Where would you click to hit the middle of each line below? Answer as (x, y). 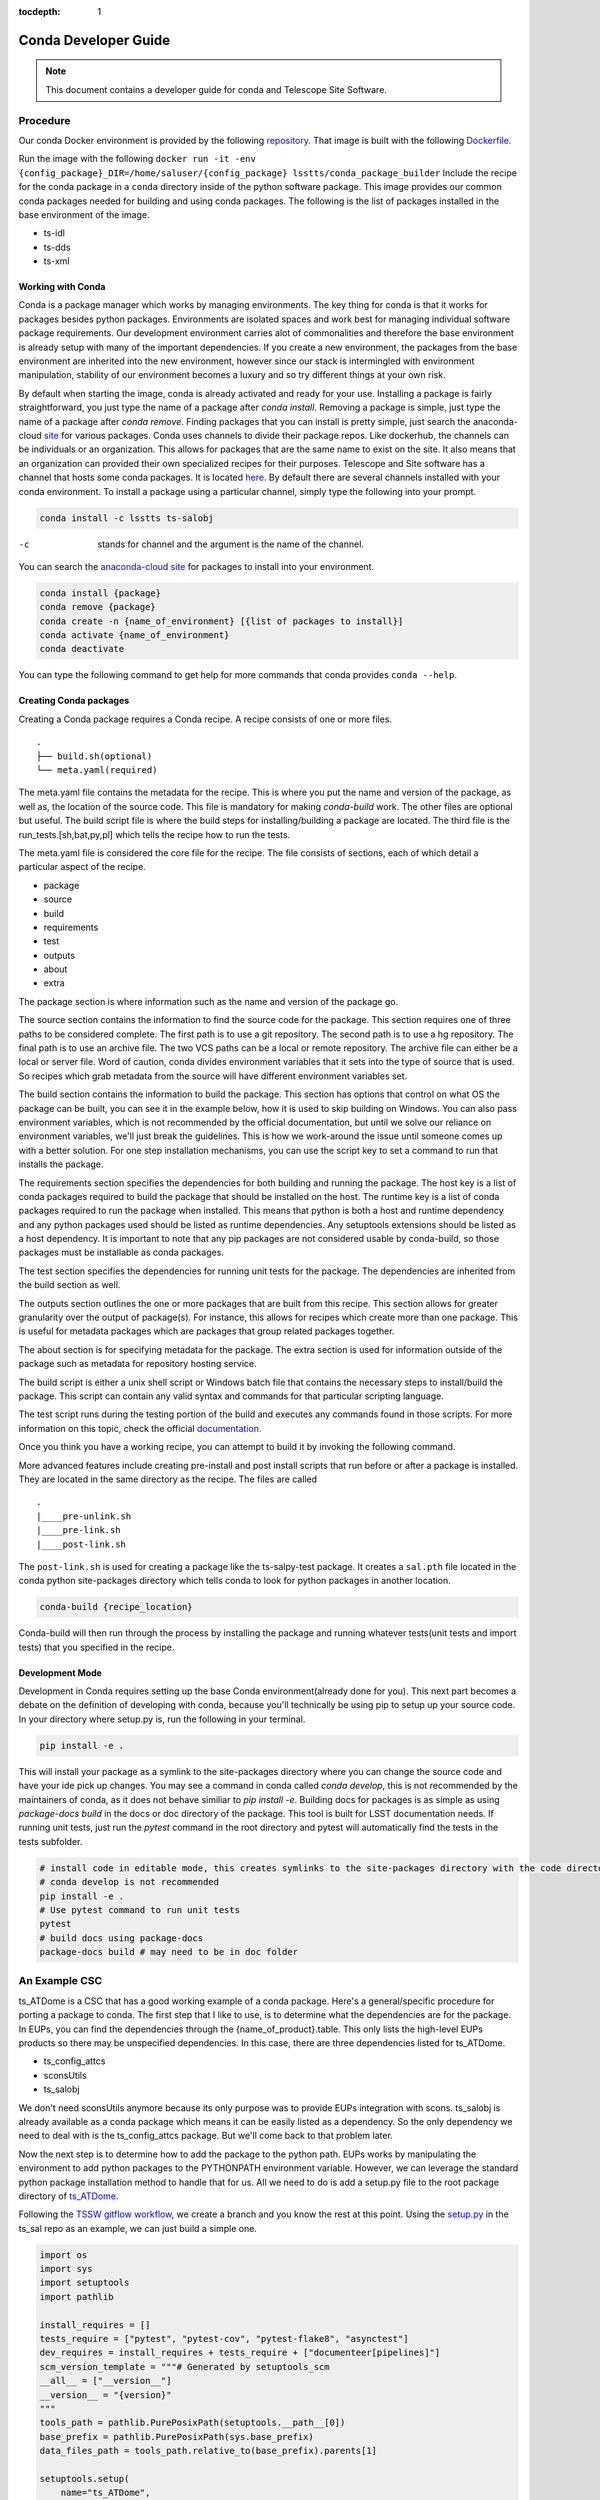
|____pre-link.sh (78, 1530)
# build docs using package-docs (121, 1938)
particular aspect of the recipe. (82, 867)
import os (63, 2254)
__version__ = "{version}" (105, 2394)
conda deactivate (82, 649)
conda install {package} (100, 593)
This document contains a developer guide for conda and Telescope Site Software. (216, 89)
